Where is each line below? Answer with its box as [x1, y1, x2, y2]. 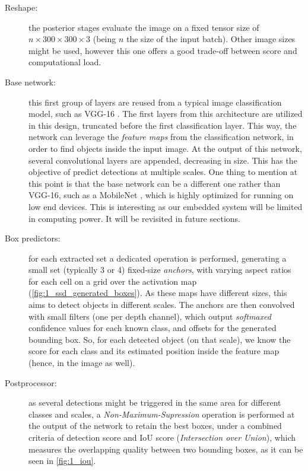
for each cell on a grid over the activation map [28, 275, 197, 287]
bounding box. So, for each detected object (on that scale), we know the [28, 333, 291, 345]
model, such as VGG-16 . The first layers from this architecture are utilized [28, 107, 303, 120]
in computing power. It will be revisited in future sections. [28, 212, 240, 224]
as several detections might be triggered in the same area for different [28, 396, 281, 409]
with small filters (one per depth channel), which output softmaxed [28, 310, 271, 322]
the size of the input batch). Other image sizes [126, 33, 296, 45]
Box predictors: [5, 232, 61, 244]
